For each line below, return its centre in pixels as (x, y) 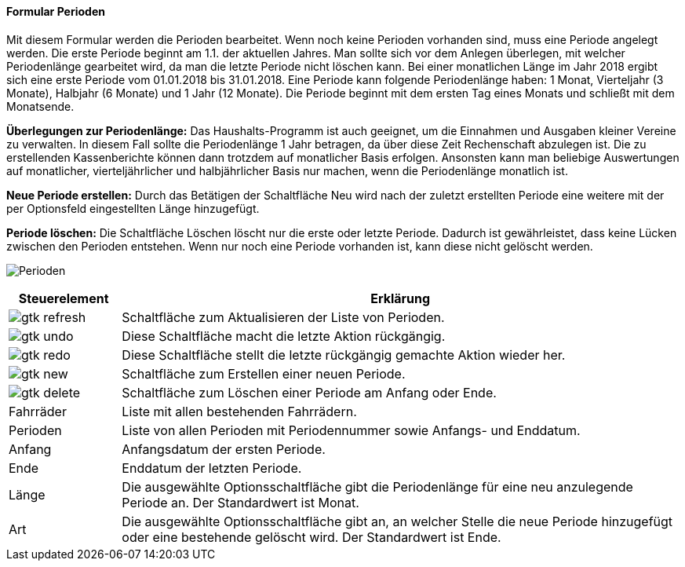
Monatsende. (40, 106)
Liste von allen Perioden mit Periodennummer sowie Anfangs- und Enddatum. (351, 430)
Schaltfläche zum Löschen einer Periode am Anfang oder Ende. (309, 392)
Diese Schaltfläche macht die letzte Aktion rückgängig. (284, 336)
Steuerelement (64, 298)
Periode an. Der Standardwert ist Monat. (240, 502)
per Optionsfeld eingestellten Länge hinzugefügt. (133, 208)
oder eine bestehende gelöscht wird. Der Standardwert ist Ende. (312, 537)
